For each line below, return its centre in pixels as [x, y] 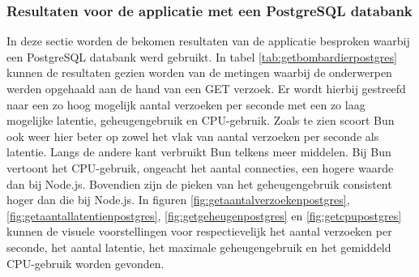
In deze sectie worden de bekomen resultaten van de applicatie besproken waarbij [208, 41]
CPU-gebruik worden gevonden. [86, 263]
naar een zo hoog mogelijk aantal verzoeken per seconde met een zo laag [186, 104]
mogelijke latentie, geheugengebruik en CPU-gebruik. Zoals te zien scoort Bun [201, 120]
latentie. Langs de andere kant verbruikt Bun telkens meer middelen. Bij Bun [199, 152]
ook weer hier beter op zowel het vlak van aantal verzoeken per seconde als [193, 136]
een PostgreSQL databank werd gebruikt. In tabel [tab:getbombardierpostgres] [202, 56]
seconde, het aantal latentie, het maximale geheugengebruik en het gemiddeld [199, 247]
